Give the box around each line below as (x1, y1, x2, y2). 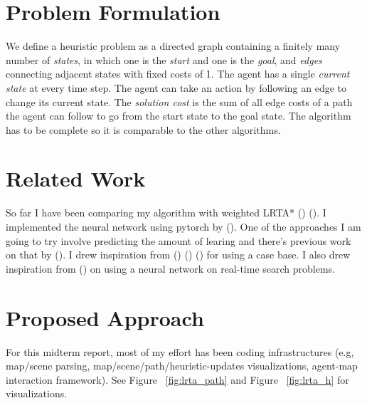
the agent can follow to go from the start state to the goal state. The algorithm (6, 108, 351, 123)
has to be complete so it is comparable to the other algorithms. (6, 122, 281, 137)
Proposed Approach (6, 303, 204, 332)
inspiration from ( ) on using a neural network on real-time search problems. (6, 261, 335, 276)
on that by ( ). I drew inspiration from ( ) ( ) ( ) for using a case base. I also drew (6, 247, 351, 262)
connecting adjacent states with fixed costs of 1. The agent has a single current (6, 66, 350, 81)
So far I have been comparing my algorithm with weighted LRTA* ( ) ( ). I (6, 205, 326, 220)
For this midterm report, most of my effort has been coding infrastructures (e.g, (6, 344, 354, 359)
